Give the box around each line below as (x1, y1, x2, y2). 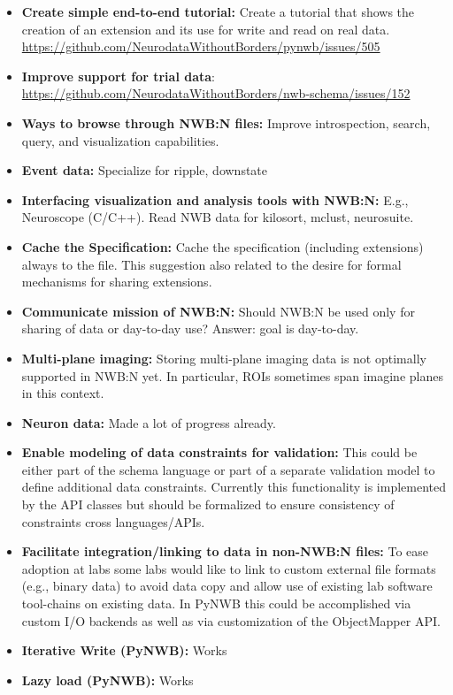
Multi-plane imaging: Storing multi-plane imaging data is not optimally (21, 348, 426, 367)
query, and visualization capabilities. (21, 131, 219, 149)
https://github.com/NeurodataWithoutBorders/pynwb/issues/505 (21, 37, 380, 56)
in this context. (21, 384, 104, 402)
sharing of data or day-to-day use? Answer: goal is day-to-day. (21, 319, 359, 338)
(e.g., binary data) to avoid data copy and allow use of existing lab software (21, 577, 433, 595)
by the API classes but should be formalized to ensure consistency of (21, 495, 395, 514)
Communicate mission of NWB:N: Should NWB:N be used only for (21, 302, 415, 320)
